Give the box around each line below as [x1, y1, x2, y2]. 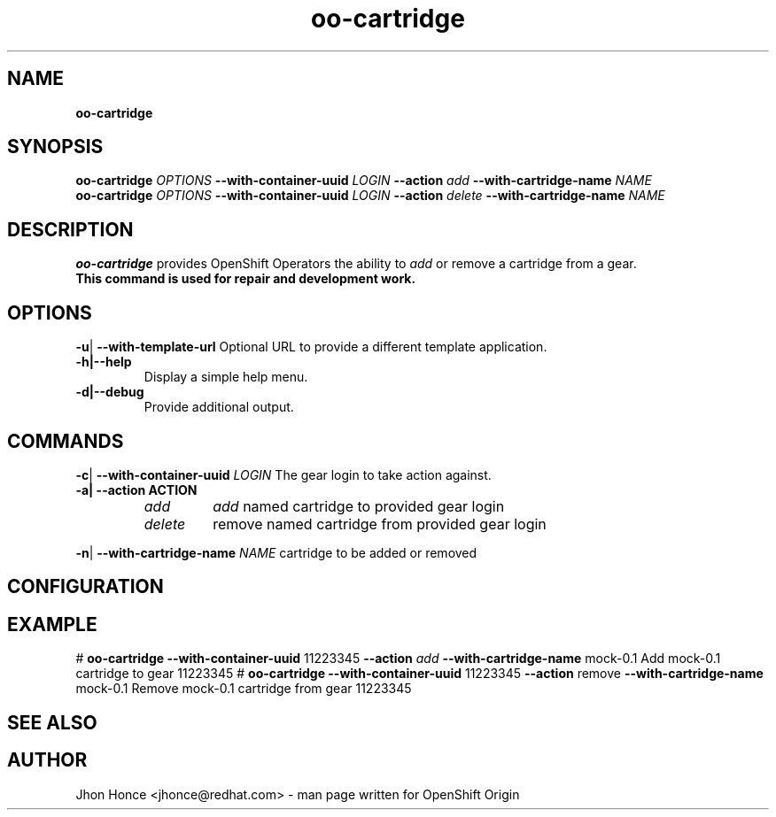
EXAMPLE [7, 613, 97, 636]
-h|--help [75, 354, 132, 370]
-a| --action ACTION [75, 482, 198, 497]
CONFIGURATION [7, 575, 164, 598]
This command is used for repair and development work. [75, 271, 416, 287]
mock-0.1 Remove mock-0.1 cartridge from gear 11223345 [75, 681, 412, 697]
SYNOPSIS [7, 135, 104, 158]
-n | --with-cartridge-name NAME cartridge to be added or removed [75, 544, 477, 560]
